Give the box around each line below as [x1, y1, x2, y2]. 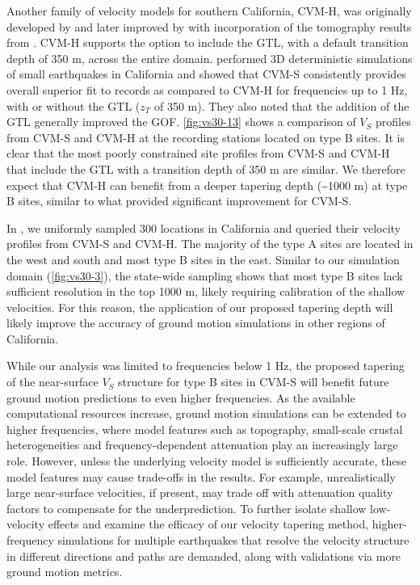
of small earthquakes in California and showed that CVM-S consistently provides [6, 65, 406, 82]
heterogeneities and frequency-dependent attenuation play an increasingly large [6, 436, 398, 453]
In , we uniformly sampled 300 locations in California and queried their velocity [6, 219, 401, 236]
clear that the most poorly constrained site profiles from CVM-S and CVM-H [6, 145, 390, 162]
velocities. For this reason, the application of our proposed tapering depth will [6, 298, 393, 315]
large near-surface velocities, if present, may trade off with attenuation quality [6, 484, 393, 501]
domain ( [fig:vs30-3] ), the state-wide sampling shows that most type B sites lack [6, 267, 403, 284]
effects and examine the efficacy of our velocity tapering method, [48, 516, 369, 532]
